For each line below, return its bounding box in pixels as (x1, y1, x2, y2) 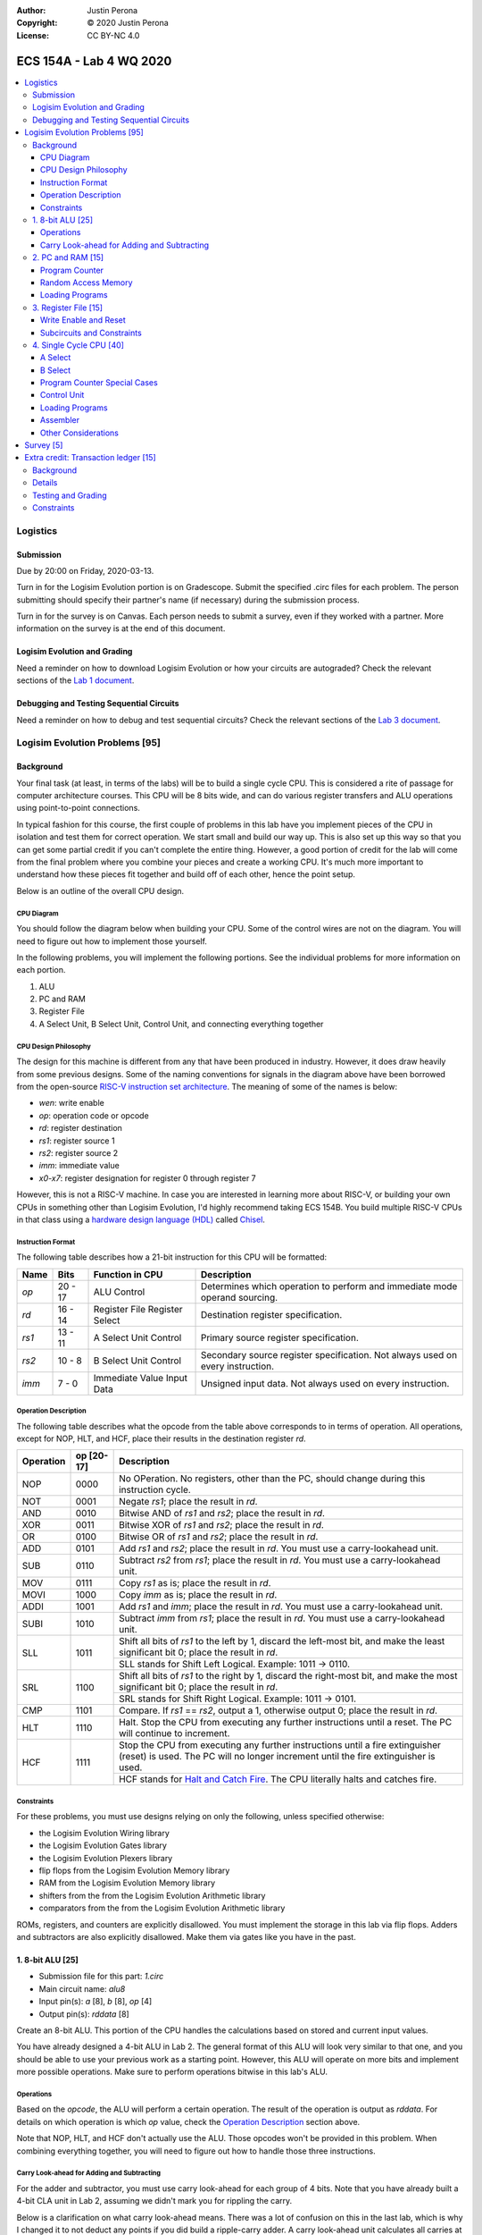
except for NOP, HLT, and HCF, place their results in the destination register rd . (16, 1433, 307, 1444)
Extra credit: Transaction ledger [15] (24, 452, 156, 463)
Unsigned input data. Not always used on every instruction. (200, 1377, 450, 1389)
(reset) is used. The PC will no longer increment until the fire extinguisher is (119, 1750, 436, 1763)
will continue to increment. (119, 1727, 230, 1740)
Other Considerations (40, 427, 120, 438)
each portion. (16, 965, 66, 975)
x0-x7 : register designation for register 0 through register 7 (38, 1172, 256, 1184)
